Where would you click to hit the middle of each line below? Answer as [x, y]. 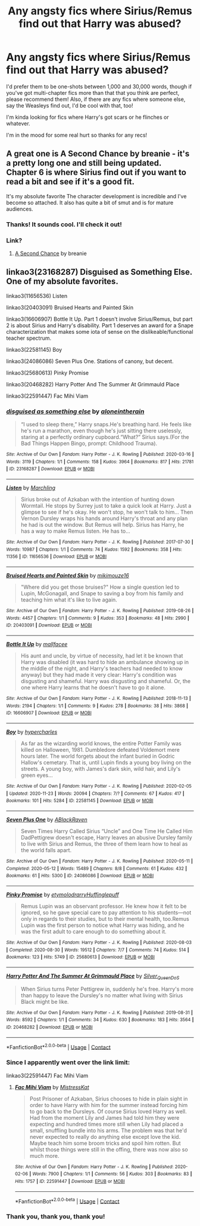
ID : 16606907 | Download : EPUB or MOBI [49, 713]
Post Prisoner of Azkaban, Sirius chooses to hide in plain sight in [109, 1099]
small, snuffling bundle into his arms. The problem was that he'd [108, 1130]
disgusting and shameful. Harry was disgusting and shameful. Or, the [106, 681]
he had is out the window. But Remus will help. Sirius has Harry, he [102, 525]
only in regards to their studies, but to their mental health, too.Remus [105, 918]
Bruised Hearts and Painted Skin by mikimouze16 [68, 576]
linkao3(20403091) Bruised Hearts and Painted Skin [70, 307]
